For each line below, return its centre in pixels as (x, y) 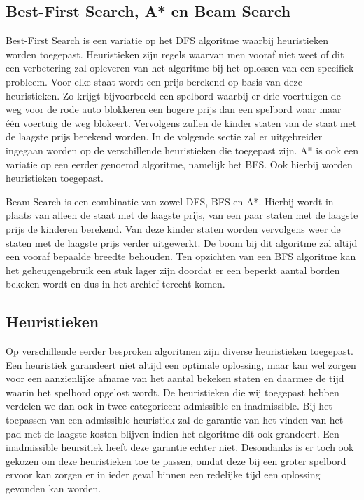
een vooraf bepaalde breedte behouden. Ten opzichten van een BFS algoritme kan (181, 256)
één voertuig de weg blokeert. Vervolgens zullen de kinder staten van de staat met (181, 122)
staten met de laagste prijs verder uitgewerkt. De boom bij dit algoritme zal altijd (182, 242)
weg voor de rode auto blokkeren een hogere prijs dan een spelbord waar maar (174, 109)
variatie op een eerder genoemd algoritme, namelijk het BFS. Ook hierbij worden (179, 164)
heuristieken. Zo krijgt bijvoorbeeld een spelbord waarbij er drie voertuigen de (173, 95)
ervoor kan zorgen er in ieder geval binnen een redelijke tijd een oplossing (163, 474)
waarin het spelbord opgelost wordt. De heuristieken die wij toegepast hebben (173, 392)
